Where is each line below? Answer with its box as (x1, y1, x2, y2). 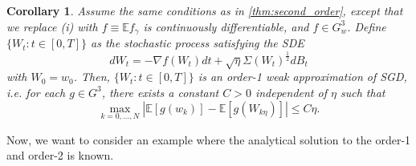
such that (340, 83, 385, 100)
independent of (255, 83, 327, 100)
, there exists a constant (101, 83, 219, 100)
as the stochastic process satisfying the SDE (91, 34, 304, 51)
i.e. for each (6, 83, 66, 100)
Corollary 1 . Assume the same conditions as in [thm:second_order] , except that (6, 2, 403, 18)
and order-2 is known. (6, 147, 114, 164)
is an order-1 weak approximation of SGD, (198, 68, 407, 85)
